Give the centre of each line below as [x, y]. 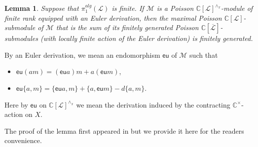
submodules [21, 38]
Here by [16, 104]
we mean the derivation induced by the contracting [153, 104]
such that [204, 55]
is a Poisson [175, 8]
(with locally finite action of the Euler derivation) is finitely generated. [147, 38]
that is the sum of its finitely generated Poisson [127, 27]
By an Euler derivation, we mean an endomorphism [82, 55]
